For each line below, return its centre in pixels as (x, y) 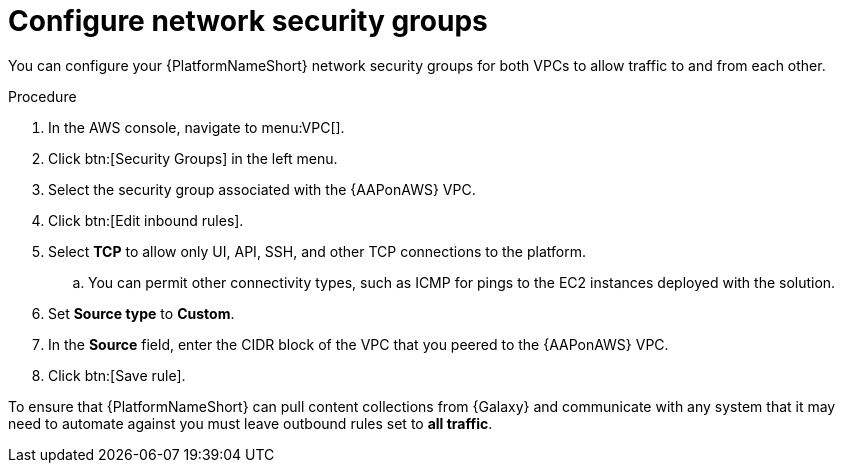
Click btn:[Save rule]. (117, 375)
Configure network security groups (248, 21)
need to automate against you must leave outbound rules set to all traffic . (250, 423)
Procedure (42, 96)
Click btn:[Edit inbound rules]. (146, 220)
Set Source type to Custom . (141, 313)
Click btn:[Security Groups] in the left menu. (193, 158)
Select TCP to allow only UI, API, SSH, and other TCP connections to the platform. (317, 251)
